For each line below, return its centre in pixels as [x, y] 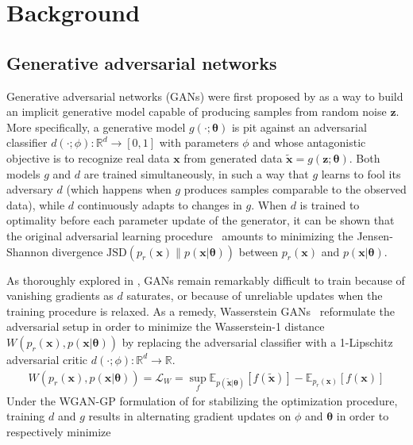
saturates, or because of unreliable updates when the [255, 295]
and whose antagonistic [309, 142]
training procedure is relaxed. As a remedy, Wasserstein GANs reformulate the [201, 311]
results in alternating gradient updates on [190, 416]
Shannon [27, 251]
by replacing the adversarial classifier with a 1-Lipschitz [257, 341]
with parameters [199, 142]
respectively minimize [59, 431]
